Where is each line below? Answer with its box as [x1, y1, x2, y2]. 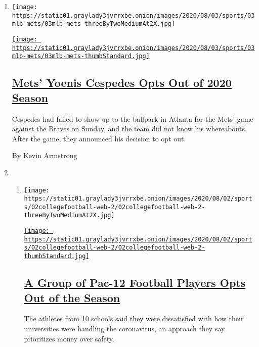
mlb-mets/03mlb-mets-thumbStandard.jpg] [12, 53, 150, 60]
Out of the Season [24, 289, 120, 305]
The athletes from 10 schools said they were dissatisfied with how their [24, 313, 244, 324]
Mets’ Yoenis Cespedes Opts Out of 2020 [12, 75, 232, 90]
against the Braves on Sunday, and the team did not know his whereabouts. [12, 123, 247, 134]
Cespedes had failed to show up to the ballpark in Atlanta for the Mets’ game [12, 113, 253, 124]
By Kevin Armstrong [12, 150, 77, 161]
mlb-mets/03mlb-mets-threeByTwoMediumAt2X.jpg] [12, 20, 175, 28]
